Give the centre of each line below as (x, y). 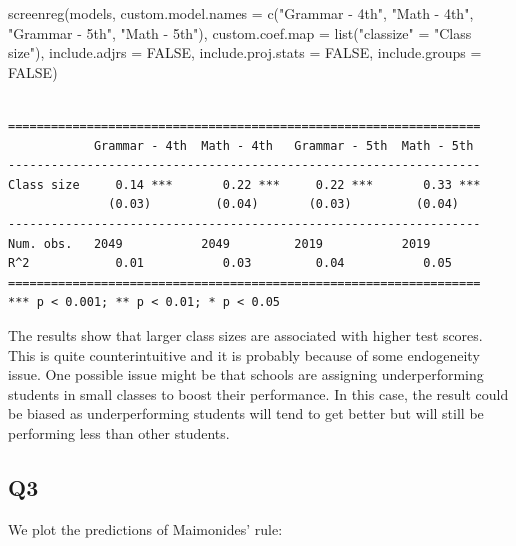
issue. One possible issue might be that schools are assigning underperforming (246, 374)
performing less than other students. (119, 432)
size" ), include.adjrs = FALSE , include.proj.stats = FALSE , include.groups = (245, 52)
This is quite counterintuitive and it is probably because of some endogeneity (244, 354)
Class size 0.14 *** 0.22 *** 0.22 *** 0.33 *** (244, 184)
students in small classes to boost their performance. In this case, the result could (258, 393)
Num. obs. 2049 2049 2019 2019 (219, 243)
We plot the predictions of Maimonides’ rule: (145, 528)
